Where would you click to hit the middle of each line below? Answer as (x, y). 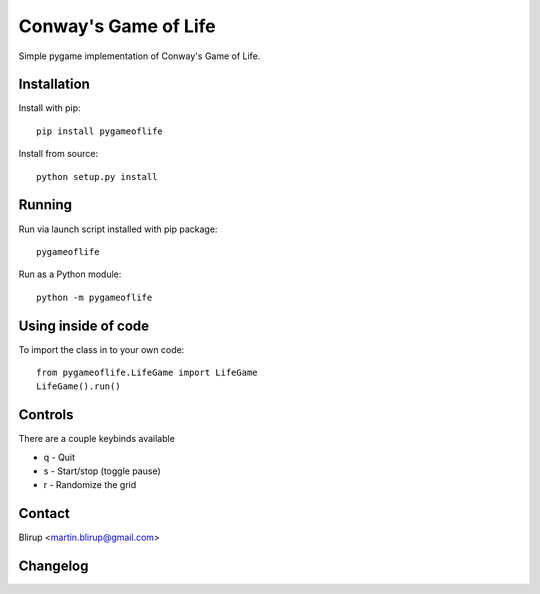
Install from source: (58, 154)
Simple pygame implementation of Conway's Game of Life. (139, 56)
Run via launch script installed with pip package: (118, 229)
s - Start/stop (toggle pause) (102, 471)
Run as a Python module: (70, 274)
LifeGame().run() (78, 386)
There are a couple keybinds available (96, 439)
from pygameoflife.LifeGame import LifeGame (147, 372)
